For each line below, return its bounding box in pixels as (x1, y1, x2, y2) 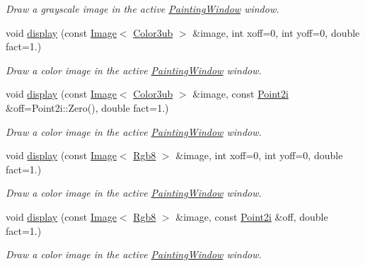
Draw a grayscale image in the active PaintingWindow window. (6, 1, 279, 16)
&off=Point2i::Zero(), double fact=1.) (6, 100, 169, 115)
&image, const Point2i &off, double (175, 209, 328, 224)
